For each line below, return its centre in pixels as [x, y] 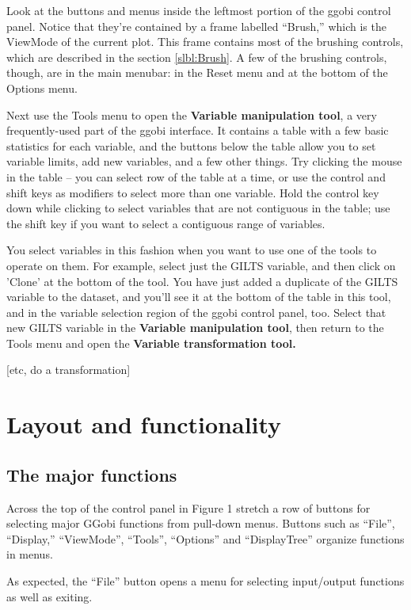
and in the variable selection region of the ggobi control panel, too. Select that [196, 312]
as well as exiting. [49, 596]
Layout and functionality [144, 424]
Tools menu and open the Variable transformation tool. [151, 343]
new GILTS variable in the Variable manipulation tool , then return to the [195, 328]
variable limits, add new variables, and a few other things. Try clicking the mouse [204, 161]
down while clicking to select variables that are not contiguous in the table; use [198, 208]
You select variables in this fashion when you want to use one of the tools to [192, 250]
